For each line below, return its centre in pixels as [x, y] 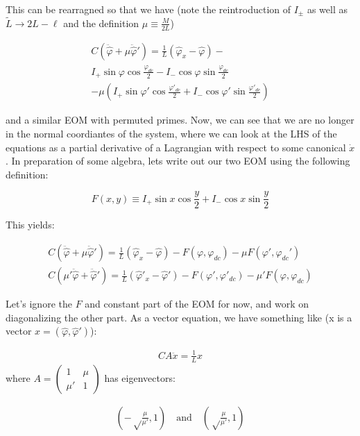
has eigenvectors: [140, 377]
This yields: [30, 225]
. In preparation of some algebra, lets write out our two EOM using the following [178, 161]
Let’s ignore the [39, 304]
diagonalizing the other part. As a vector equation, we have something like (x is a [179, 317]
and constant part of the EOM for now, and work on [197, 304]
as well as [327, 9]
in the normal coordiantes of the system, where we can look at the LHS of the [171, 134]
